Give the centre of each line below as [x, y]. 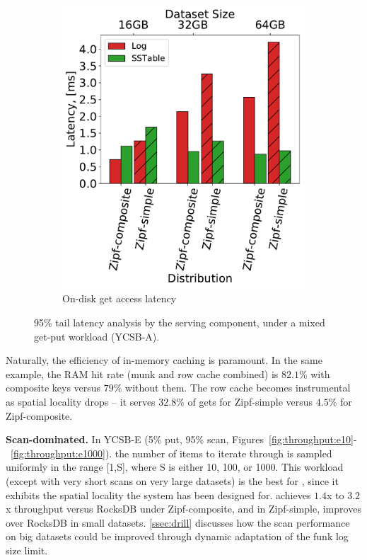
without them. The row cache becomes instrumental [238, 388]
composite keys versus [53, 388]
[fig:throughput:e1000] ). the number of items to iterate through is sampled [171, 453]
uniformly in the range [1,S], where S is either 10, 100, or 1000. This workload [175, 467]
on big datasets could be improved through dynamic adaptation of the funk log [177, 536]
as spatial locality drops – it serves [81, 401]
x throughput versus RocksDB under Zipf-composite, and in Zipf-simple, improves [183, 509]
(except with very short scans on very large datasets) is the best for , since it [172, 480]
